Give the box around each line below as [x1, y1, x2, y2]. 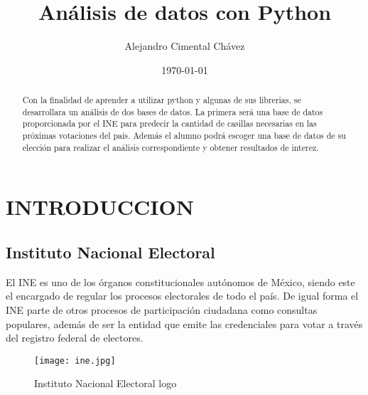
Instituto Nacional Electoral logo [34, 376, 177, 391]
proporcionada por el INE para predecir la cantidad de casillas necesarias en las [22, 117, 317, 130]
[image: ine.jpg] [34, 355, 116, 366]
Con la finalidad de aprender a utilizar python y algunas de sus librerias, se [22, 94, 301, 106]
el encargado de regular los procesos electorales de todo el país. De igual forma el [6, 288, 359, 303]
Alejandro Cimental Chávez [124, 38, 245, 53]
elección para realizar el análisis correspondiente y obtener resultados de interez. [22, 141, 319, 153]
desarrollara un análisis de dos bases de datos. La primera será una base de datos [22, 105, 323, 117]
